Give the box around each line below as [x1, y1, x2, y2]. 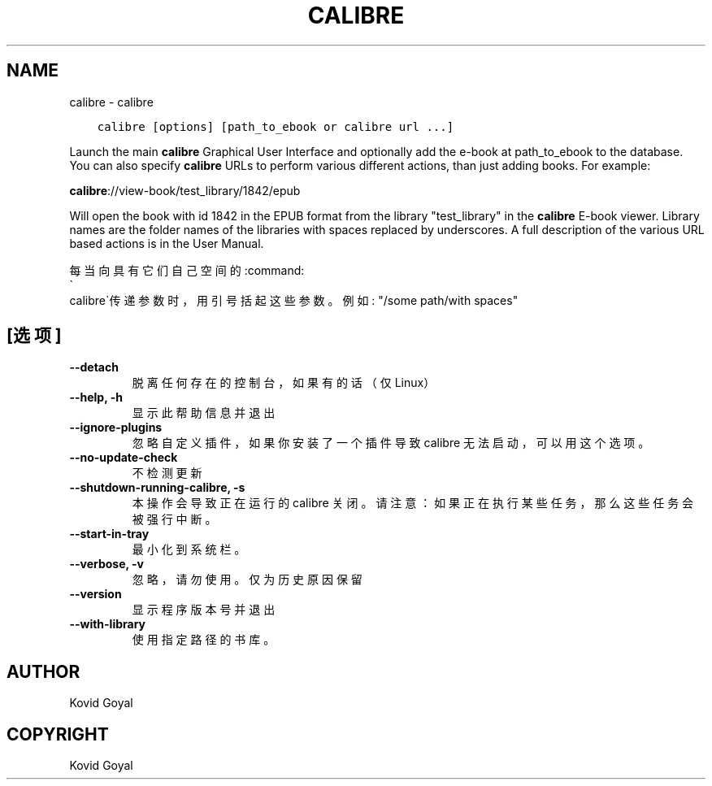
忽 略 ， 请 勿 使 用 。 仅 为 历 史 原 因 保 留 [132, 572, 363, 587]
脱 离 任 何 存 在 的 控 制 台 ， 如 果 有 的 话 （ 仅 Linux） [132, 376, 436, 390]
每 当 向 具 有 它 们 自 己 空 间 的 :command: [69, 263, 305, 277]
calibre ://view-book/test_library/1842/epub [69, 183, 301, 198]
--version [69, 587, 122, 601]
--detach [69, 360, 119, 375]
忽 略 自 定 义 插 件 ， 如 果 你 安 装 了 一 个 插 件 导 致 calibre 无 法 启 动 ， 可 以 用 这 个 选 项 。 [132, 436, 650, 450]
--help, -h [69, 390, 123, 405]
